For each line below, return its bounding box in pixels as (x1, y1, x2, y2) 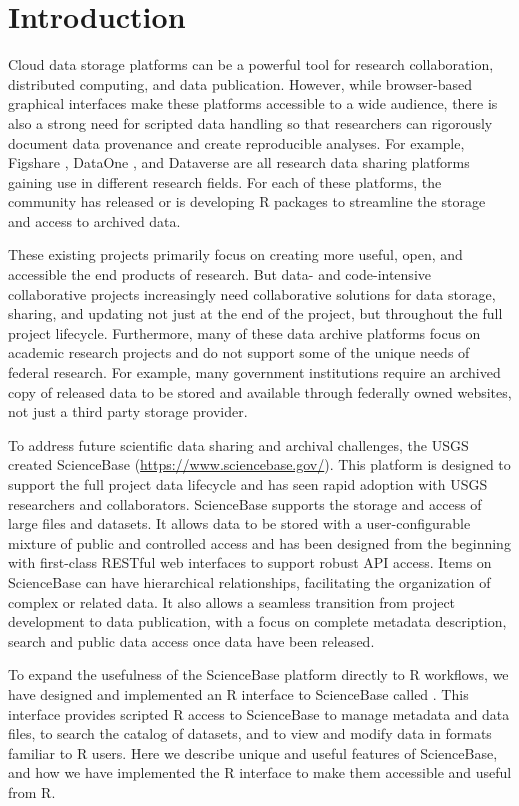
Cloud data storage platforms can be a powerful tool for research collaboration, (8, 54, 494, 75)
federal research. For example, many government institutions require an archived (8, 362, 501, 383)
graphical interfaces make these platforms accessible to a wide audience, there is (8, 93, 498, 114)
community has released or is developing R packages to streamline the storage (8, 191, 486, 212)
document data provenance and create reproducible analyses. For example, (8, 132, 465, 153)
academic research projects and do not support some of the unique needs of (8, 342, 470, 363)
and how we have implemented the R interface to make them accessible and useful (8, 762, 512, 783)
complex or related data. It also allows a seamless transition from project (8, 591, 456, 612)
